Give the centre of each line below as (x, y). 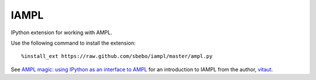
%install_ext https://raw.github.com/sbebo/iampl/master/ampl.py (117, 56)
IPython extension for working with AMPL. (61, 32)
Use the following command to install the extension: (73, 43)
